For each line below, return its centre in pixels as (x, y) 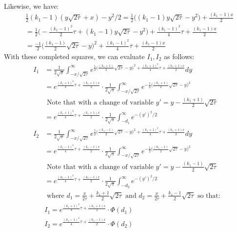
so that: (209, 196)
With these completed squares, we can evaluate (74, 56)
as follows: (179, 56)
